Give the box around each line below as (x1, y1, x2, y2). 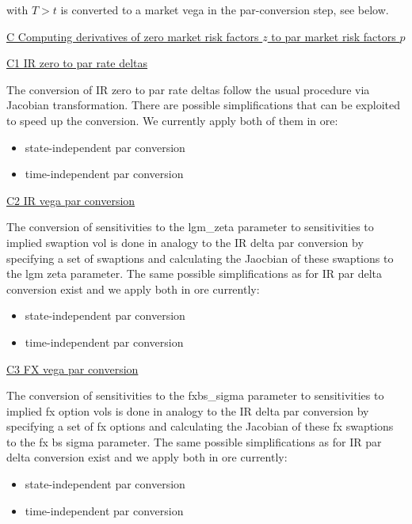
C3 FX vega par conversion (6, 360, 139, 377)
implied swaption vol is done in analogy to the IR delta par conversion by (6, 234, 364, 250)
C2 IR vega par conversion (6, 192, 135, 208)
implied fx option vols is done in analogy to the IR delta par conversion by (6, 402, 369, 419)
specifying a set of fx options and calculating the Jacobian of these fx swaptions (6, 418, 394, 435)
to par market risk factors (271, 28, 396, 44)
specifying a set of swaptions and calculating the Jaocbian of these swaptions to (6, 249, 394, 266)
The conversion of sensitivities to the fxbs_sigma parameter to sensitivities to (6, 387, 384, 404)
